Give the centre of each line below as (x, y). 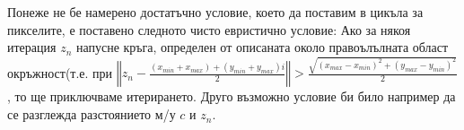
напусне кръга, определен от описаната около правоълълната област (262, 47)
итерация (32, 47)
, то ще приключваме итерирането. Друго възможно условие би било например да (232, 96)
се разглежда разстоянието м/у (92, 114)
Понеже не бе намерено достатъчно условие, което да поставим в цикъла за (215, 12)
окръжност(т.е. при (60, 72)
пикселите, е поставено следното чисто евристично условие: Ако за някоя (209, 29)
